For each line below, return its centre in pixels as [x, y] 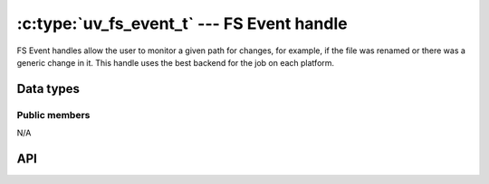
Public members [53, 115]
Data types [48, 89]
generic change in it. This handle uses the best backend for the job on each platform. [176, 62]
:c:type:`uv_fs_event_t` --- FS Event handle [182, 23]
